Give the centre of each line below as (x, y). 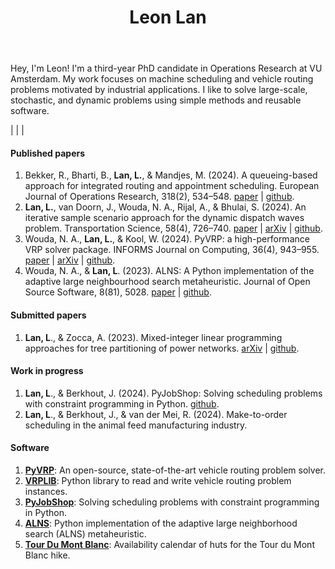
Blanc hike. (47, 555)
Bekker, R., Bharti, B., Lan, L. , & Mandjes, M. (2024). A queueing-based (171, 175)
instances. (46, 491)
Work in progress (47, 371)
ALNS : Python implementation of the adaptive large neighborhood (161, 523)
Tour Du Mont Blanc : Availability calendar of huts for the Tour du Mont (169, 544)
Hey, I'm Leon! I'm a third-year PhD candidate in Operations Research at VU (166, 68)
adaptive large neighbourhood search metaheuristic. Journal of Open (167, 282)
